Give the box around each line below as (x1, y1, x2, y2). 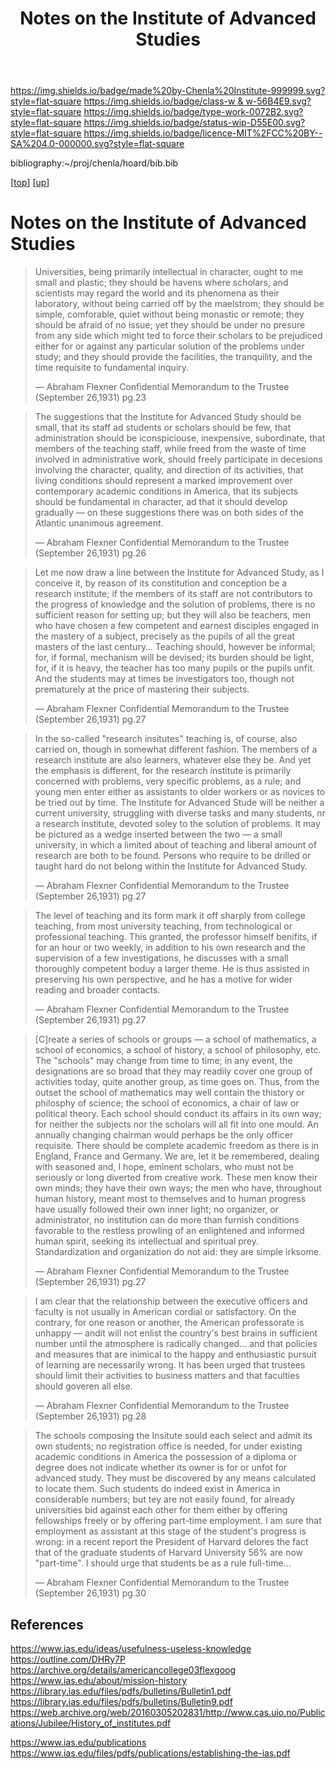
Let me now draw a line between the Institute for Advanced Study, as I (34, 567, 325, 579)
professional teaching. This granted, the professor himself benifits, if (34, 931, 318, 943)
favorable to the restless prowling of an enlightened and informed (34, 1225, 305, 1237)
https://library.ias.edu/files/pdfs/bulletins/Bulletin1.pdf (10, 1685, 232, 1697)
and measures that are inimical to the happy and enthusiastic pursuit (34, 1348, 317, 1361)
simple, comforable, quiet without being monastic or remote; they (34, 308, 305, 321)
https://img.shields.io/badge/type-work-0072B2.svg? (83, 106, 304, 118)
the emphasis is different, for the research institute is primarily (34, 765, 292, 777)
